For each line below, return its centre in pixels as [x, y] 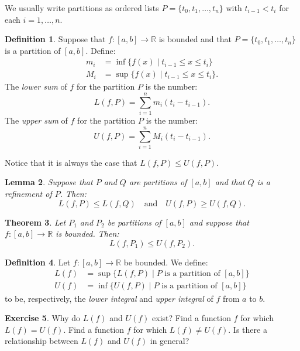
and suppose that [219, 222]
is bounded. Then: [87, 234]
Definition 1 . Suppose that [55, 39]
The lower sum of [36, 86]
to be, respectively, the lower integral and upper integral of [109, 298]
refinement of [28, 194]
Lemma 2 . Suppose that [49, 182]
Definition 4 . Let [38, 262]
